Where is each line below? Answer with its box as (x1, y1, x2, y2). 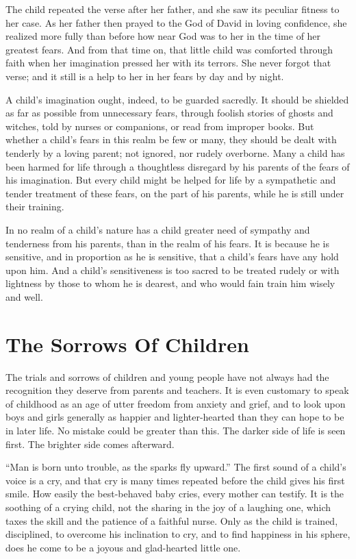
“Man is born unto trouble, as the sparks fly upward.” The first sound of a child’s (5, 460, 346, 474)
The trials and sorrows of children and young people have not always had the (5, 369, 329, 384)
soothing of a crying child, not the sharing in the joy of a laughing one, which (5, 499, 331, 514)
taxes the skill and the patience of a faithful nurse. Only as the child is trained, (5, 513, 338, 527)
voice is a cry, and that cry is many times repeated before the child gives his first (5, 473, 345, 487)
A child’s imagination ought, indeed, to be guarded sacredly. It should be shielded (5, 92, 349, 106)
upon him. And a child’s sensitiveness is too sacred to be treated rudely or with (5, 262, 340, 277)
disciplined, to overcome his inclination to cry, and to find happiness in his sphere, (5, 527, 351, 541)
